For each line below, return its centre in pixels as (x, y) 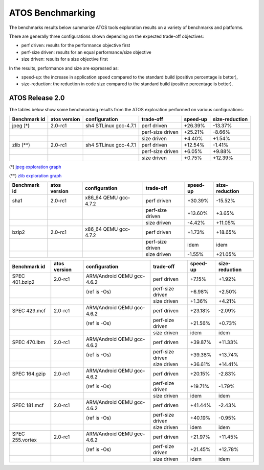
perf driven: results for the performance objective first (76, 45)
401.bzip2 (23, 282)
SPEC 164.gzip (29, 374)
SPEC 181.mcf (28, 405)
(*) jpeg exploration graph (35, 167)
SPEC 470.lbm (29, 342)
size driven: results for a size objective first (65, 59)
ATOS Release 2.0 (37, 98)
